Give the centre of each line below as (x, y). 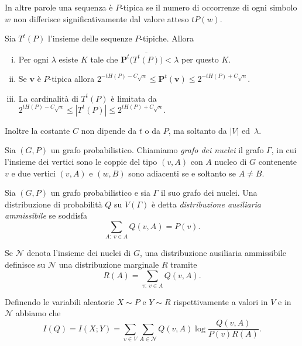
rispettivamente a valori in (221, 301)
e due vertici (33, 173)
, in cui (284, 150)
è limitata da (134, 98)
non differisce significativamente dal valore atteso (101, 18)
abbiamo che (38, 313)
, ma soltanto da (198, 130)
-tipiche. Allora (167, 38)
